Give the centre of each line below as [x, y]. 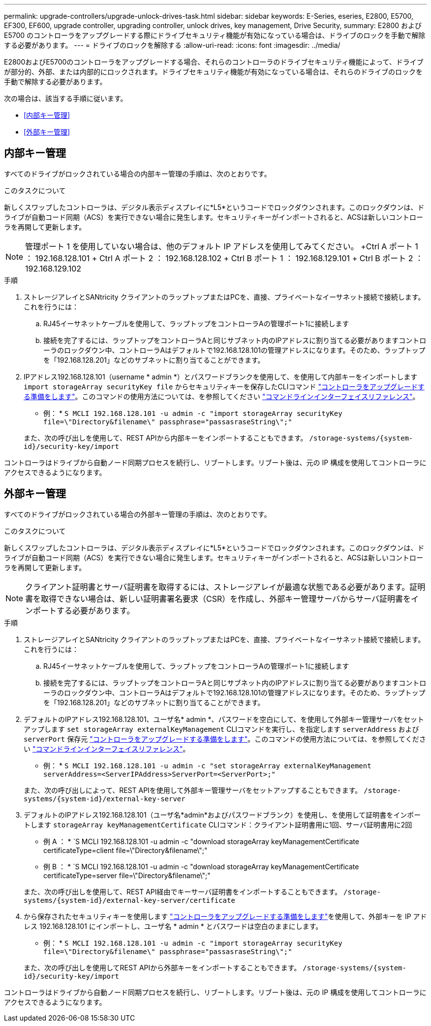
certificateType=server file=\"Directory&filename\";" [127, 875]
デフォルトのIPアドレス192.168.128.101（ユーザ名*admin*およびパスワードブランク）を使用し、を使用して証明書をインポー [222, 815]
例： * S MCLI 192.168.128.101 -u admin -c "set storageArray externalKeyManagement [207, 765]
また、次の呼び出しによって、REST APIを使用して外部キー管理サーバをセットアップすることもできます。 [193, 790]
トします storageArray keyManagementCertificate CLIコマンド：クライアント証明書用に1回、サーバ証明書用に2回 [218, 824]
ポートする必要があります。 [84, 610]
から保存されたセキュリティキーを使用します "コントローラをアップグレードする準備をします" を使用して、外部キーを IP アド [225, 916]
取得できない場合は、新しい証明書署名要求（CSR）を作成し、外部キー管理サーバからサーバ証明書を [226, 598]
